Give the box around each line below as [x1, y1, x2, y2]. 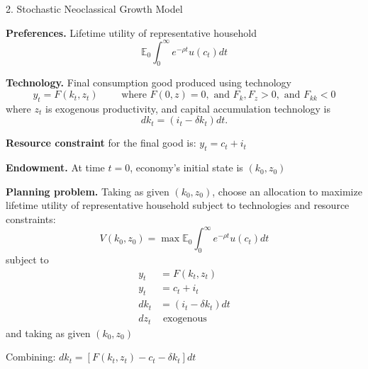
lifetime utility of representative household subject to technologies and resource [6, 198, 350, 212]
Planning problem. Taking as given [6, 183, 169, 198]
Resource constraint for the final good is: [6, 135, 196, 150]
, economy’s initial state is [130, 160, 243, 175]
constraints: [6, 212, 56, 227]
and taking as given [6, 325, 91, 340]
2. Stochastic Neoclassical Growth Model [6, 1, 183, 16]
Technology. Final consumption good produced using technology [6, 75, 291, 90]
